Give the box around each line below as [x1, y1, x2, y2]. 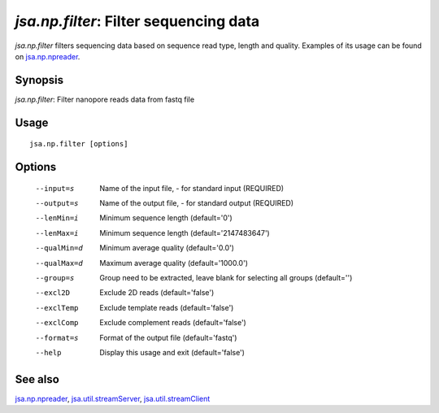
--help [35, 348, 62, 357]
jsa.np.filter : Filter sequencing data [15, 12, 260, 30]
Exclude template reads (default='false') [99, 302, 234, 312]
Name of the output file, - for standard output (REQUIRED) [99, 198, 294, 208]
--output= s [35, 199, 79, 208]
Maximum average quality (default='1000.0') [99, 258, 248, 267]
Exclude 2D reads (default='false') [99, 288, 215, 298]
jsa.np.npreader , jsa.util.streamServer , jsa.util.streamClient [15, 393, 211, 403]
